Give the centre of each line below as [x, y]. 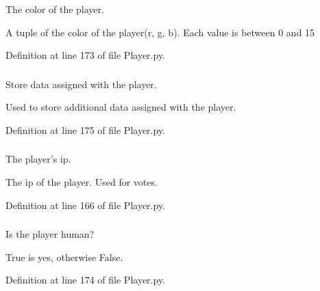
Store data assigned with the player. [81, 84]
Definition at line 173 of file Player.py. [86, 55]
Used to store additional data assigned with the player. [121, 107]
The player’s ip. [38, 159]
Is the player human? [50, 234]
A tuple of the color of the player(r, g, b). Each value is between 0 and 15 [160, 32]
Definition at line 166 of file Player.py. [86, 205]
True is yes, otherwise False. [64, 257]
